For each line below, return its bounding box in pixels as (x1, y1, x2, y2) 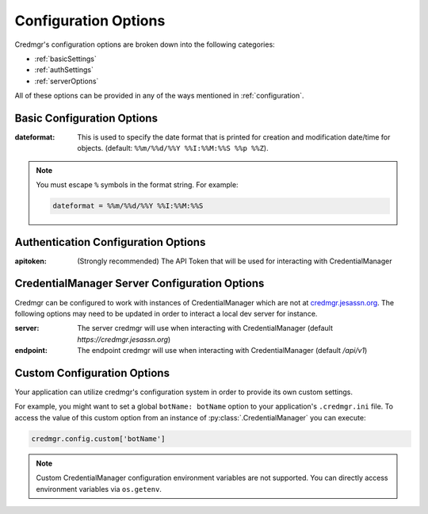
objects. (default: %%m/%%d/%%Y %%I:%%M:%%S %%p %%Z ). (77, 144, 269, 153)
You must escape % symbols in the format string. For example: (36, 180, 239, 190)
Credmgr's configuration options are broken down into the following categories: (14, 40, 275, 49)
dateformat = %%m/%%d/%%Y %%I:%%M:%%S (52, 201, 204, 210)
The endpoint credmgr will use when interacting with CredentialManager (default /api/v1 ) (77, 346, 368, 355)
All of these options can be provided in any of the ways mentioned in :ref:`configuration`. (14, 91, 304, 101)
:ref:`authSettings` (34, 65, 94, 75)
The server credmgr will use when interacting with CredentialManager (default (77, 324, 333, 333)
